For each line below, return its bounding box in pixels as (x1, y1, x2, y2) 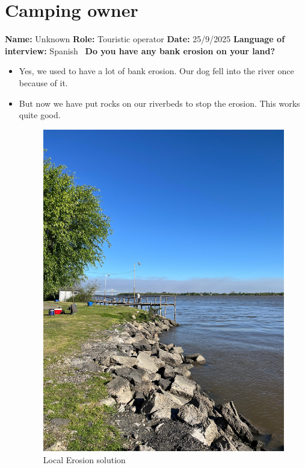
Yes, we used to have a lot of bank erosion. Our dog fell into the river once (19, 65, 294, 77)
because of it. (19, 76, 68, 89)
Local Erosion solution (43, 453, 126, 466)
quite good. (19, 109, 61, 121)
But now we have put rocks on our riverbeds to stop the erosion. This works (19, 96, 300, 109)
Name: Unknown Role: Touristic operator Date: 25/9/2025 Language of (5, 33, 285, 45)
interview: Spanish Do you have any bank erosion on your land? (5, 44, 276, 57)
